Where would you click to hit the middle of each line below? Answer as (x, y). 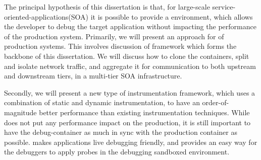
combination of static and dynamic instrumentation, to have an (102, 102)
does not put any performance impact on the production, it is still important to (127, 122)
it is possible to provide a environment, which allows (172, 16)
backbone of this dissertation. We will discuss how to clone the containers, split (127, 56)
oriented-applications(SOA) (46, 16)
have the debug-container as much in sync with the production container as (121, 132)
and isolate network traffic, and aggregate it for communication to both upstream (130, 66)
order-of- (216, 102)
